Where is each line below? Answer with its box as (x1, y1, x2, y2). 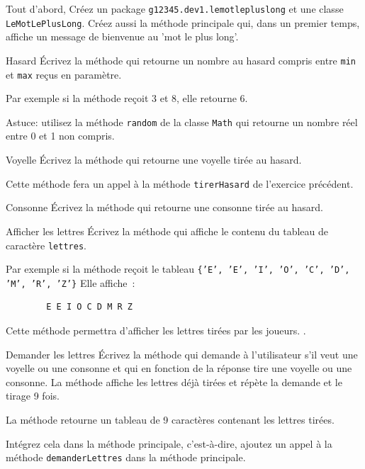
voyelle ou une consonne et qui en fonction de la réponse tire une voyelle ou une (6, 361, 352, 375)
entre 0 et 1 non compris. (6, 128, 115, 143)
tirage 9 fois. (6, 388, 60, 403)
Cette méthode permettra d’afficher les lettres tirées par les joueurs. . (6, 323, 306, 338)
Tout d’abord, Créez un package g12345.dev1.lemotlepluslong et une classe (6, 1, 344, 16)
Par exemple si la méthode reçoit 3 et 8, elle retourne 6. (6, 91, 248, 106)
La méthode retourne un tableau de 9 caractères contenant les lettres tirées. (6, 412, 335, 427)
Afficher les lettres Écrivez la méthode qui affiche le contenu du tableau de (6, 223, 329, 238)
